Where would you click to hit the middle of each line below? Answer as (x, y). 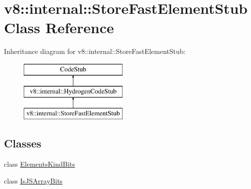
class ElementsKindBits (40, 164)
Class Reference (59, 27)
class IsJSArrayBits (33, 180)
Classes (23, 143)
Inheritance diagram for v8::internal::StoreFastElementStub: (95, 51)
